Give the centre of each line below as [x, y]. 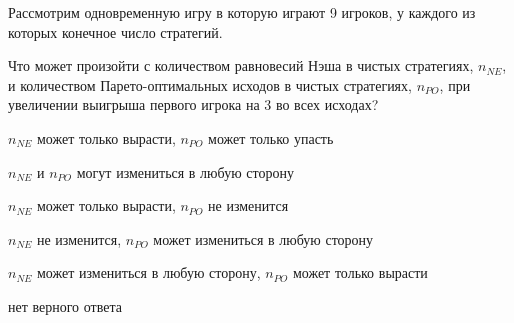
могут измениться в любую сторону [185, 171]
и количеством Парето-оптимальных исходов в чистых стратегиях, [210, 84]
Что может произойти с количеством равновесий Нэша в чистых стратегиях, [241, 65]
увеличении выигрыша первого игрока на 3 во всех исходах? [193, 104]
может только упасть [271, 137]
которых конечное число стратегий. [115, 31]
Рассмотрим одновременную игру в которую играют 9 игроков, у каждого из [242, 12]
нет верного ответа [65, 305]
